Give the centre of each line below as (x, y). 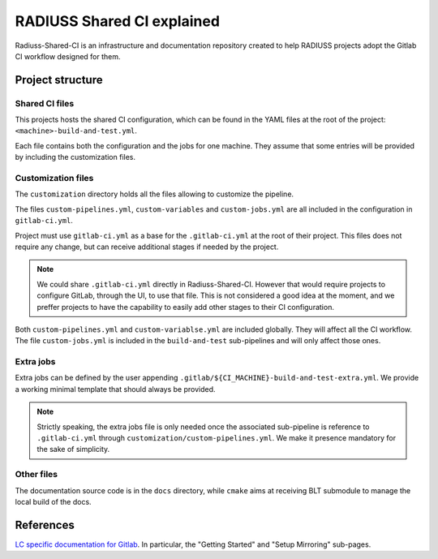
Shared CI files (45, 103)
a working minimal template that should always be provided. (115, 389)
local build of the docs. (54, 501)
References (45, 525)
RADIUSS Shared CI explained (118, 21)
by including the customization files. (75, 157)
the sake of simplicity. (73, 449)
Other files (36, 475)
